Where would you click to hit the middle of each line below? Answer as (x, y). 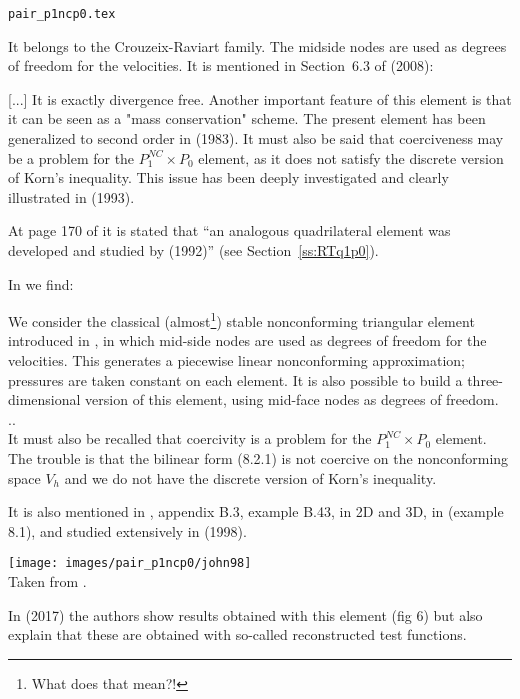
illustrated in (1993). (71, 196)
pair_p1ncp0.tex (62, 14)
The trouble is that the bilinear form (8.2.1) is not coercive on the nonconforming (258, 458)
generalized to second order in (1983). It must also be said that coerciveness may (256, 138)
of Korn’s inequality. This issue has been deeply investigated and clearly (228, 177)
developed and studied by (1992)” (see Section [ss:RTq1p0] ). (193, 250)
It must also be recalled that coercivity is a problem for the (190, 438)
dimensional (44, 399)
